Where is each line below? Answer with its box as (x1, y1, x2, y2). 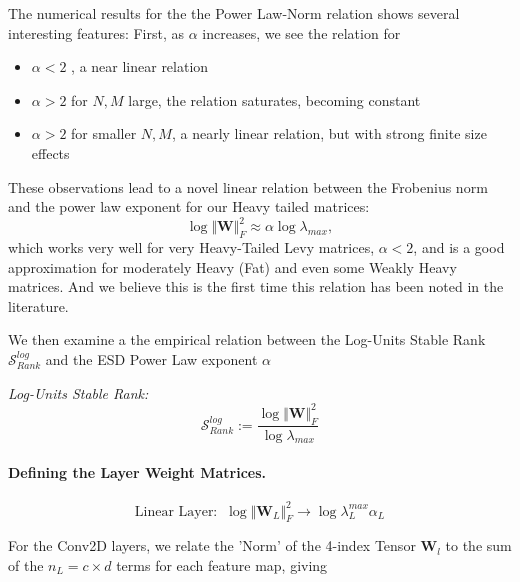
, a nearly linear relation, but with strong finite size (171, 123, 487, 144)
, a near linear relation (71, 56, 209, 77)
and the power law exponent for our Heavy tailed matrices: (8, 196, 370, 217)
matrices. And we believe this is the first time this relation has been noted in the (8, 276, 504, 297)
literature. (8, 295, 69, 316)
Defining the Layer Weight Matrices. (8, 461, 267, 482)
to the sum (445, 535, 512, 556)
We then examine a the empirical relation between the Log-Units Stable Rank (8, 329, 486, 350)
